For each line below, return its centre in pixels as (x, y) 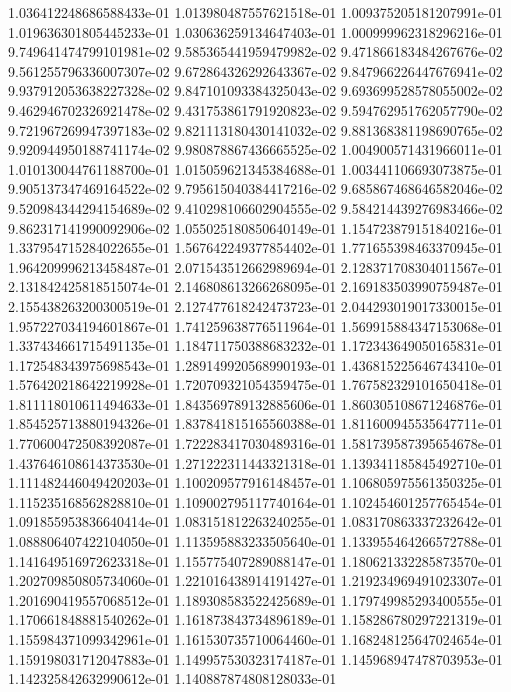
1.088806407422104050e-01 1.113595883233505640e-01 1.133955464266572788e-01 (255, 541)
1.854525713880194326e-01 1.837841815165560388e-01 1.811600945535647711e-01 (255, 423)
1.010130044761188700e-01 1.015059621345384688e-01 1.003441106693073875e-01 (255, 168)
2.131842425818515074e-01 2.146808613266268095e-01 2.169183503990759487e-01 (255, 286)
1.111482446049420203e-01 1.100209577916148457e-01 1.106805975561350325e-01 (255, 482)
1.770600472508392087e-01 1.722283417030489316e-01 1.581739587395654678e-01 (255, 443)
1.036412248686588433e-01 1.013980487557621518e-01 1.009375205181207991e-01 (255, 12)
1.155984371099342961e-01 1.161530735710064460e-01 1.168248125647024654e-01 (255, 639)
